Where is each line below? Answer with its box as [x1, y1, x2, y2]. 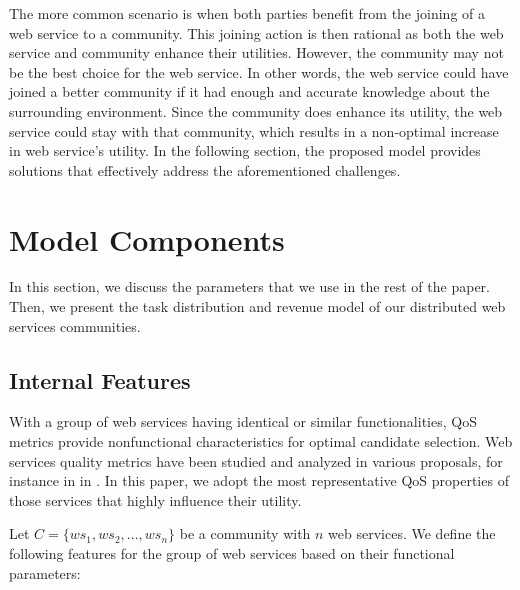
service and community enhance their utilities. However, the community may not [9, 42, 504, 63]
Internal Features [9, 364, 191, 395]
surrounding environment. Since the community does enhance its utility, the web [9, 100, 503, 121]
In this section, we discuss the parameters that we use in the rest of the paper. [9, 276, 490, 297]
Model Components [9, 218, 285, 259]
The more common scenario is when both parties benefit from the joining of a [9, 3, 485, 23]
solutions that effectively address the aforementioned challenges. [9, 159, 401, 180]
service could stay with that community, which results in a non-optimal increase [9, 120, 499, 141]
